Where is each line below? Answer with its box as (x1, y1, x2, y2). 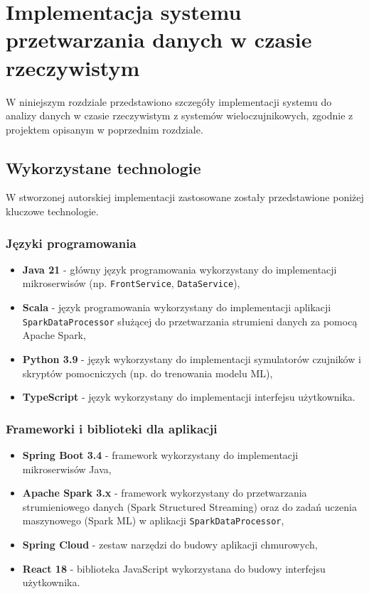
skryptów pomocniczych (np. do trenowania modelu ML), (22, 365, 273, 380)
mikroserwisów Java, (22, 461, 112, 476)
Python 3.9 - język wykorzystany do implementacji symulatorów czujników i (22, 351, 361, 366)
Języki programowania (6, 234, 137, 252)
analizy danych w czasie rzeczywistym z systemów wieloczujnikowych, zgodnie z (6, 108, 353, 123)
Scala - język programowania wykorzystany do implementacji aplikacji (22, 300, 331, 315)
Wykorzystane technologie (6, 156, 201, 178)
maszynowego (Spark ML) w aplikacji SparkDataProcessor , (22, 513, 284, 528)
